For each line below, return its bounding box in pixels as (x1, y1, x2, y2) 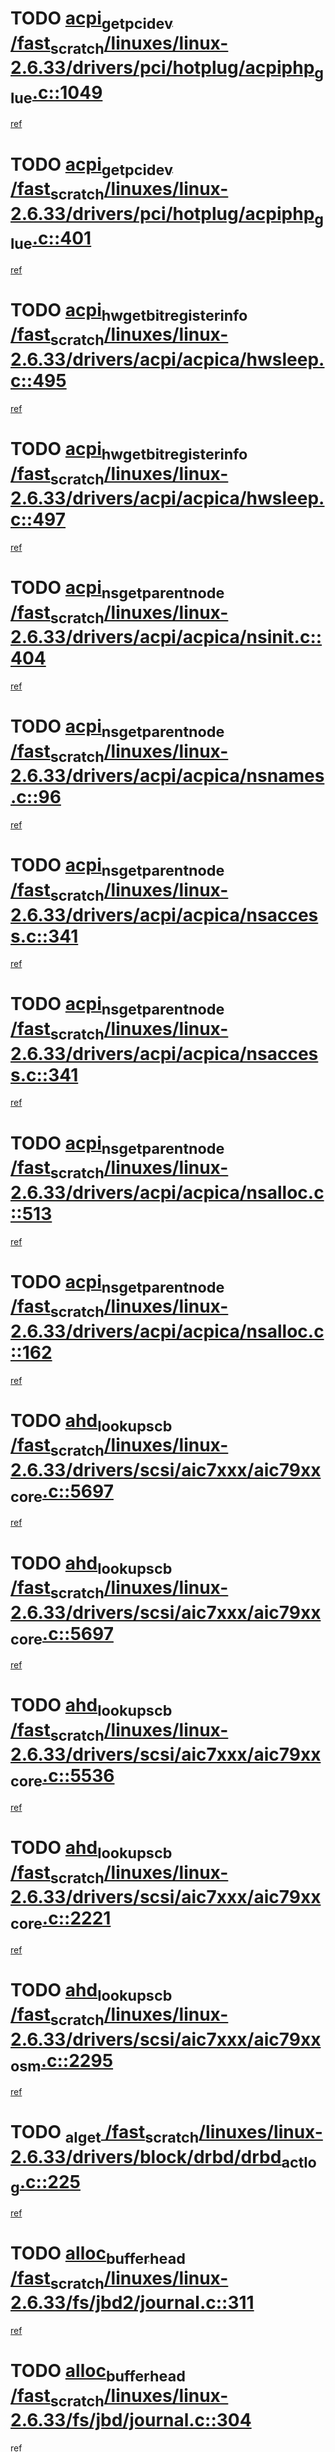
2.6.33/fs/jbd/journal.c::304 (10, 2409, 252, 2432)
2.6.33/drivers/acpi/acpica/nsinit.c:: (10, 626, 323, 649)
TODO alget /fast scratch (10, 2121, 200, 2147)
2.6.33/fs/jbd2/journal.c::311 (10, 2292, 255, 2314)
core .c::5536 (10, 1765, 115, 1791)
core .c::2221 (10, 1907, 112, 1933)
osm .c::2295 (10, 2049, 114, 2076)
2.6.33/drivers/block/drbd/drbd (10, 2146, 282, 2168)
